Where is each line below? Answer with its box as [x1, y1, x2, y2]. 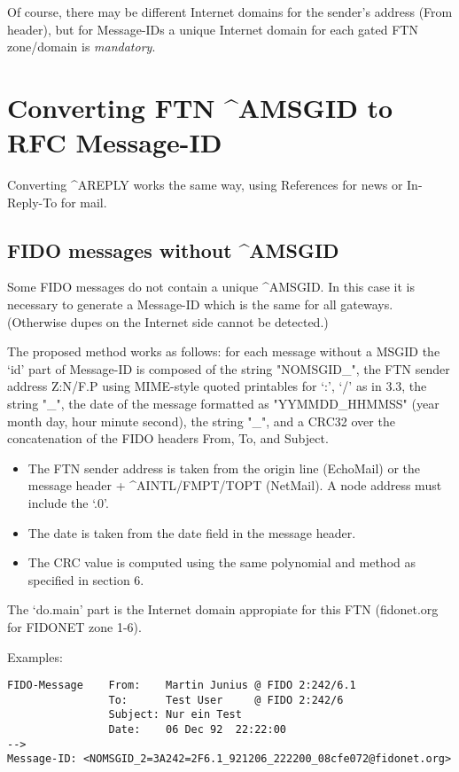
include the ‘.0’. [27, 494, 109, 512]
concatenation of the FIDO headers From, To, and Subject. [7, 429, 329, 448]
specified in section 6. [27, 570, 144, 589]
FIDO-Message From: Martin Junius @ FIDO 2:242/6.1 [7, 679, 356, 692]
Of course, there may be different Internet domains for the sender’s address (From [7, 3, 453, 20]
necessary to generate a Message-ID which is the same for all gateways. [7, 295, 393, 314]
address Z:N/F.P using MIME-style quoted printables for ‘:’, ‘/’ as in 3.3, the [7, 377, 427, 395]
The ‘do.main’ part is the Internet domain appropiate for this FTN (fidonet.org [7, 600, 439, 619]
